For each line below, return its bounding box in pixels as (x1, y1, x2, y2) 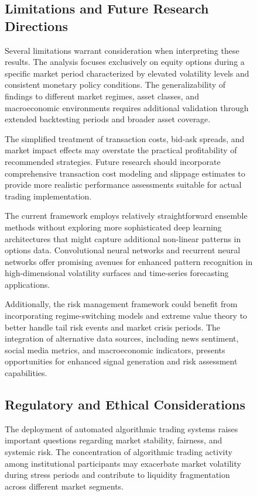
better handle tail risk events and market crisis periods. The (5, 321, 221, 333)
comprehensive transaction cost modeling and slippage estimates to (5, 167, 245, 179)
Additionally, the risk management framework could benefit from (5, 298, 238, 310)
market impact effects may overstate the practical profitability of (5, 144, 237, 156)
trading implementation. (5, 190, 92, 202)
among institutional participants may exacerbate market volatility (5, 457, 241, 469)
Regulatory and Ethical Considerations (5, 395, 246, 414)
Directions (5, 16, 68, 35)
